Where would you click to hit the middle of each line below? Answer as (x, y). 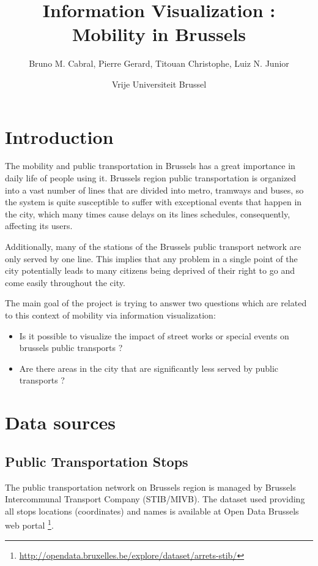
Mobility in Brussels (159, 34)
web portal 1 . (29, 524)
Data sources (60, 422)
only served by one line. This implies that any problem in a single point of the (151, 258)
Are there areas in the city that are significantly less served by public (149, 368)
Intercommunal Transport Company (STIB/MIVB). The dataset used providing (155, 499)
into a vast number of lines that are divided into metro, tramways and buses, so (154, 190)
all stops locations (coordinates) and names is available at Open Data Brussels (152, 511)
